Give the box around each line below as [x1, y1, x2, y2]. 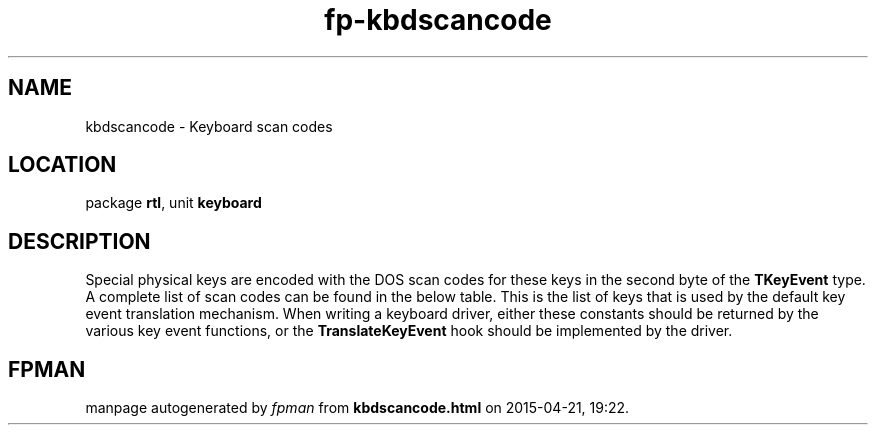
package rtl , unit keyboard [85, 194, 262, 212]
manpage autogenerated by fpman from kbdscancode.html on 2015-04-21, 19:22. [85, 399, 630, 417]
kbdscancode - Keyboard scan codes [85, 117, 333, 135]
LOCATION [8, 152, 117, 178]
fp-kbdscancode [324, 3, 552, 37]
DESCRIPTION [8, 228, 151, 254]
